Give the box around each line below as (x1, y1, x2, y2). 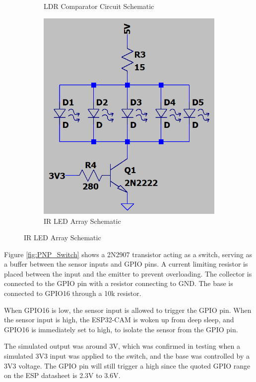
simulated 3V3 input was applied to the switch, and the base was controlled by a (4, 351, 250, 361)
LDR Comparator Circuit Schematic (44, 1, 154, 11)
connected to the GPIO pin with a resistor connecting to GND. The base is (4, 278, 233, 288)
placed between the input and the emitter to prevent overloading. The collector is (4, 268, 252, 279)
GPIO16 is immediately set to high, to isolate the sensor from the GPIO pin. (4, 324, 238, 334)
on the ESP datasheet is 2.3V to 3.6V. (4, 370, 121, 381)
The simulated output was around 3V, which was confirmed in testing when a (4, 341, 240, 351)
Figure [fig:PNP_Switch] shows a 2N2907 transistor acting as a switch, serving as (4, 249, 252, 259)
